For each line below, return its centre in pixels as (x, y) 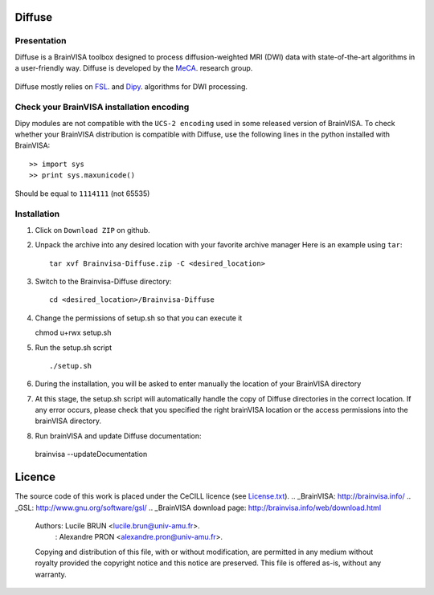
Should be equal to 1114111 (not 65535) (82, 194)
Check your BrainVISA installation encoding (102, 107)
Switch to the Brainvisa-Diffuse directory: (103, 281)
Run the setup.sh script (74, 347)
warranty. (51, 574)
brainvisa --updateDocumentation (91, 454)
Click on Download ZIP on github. (92, 230)
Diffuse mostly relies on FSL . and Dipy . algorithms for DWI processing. (131, 86)
